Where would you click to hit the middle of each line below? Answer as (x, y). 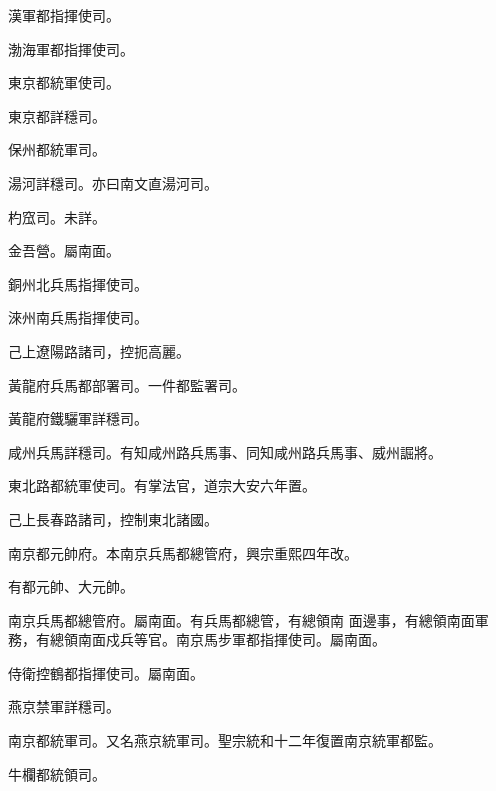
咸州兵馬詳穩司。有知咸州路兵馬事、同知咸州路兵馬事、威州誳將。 (225, 451)
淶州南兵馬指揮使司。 (78, 317)
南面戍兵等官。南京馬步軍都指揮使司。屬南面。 (231, 639)
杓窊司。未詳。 (57, 216)
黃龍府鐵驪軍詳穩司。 (78, 418)
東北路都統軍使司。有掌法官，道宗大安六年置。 (162, 485)
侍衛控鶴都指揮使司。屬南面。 (106, 672)
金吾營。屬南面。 (64, 250)
